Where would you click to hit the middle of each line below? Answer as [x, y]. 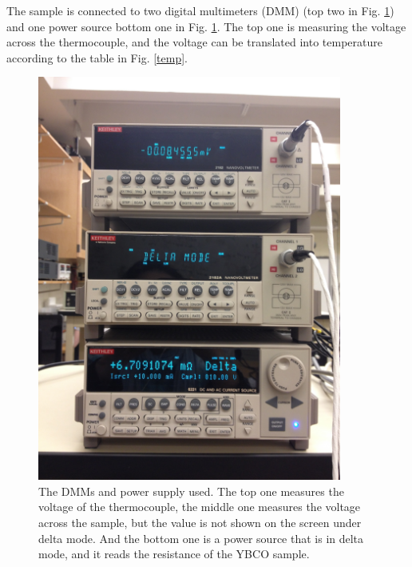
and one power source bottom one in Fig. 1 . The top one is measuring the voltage [206, 26]
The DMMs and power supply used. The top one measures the [191, 491]
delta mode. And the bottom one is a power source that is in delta [201, 538]
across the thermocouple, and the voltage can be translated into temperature [194, 42]
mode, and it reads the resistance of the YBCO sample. [174, 554]
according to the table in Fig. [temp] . [97, 57]
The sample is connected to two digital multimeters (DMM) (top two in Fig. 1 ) [200, 10]
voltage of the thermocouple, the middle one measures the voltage [200, 507]
